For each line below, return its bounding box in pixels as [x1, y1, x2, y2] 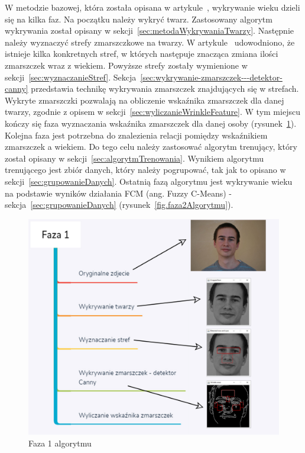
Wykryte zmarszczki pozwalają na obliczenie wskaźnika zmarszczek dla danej [5, 94, 284, 106]
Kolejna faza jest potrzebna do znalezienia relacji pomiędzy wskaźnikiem [5, 128, 268, 141]
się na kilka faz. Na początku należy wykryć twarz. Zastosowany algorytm [5, 12, 272, 25]
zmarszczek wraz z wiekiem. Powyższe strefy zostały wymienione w [5, 59, 248, 71]
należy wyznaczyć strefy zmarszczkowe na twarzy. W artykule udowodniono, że [5, 36, 295, 48]
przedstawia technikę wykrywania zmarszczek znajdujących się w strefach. [31, 82, 299, 95]
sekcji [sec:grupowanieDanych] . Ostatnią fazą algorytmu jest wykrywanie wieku [5, 175, 293, 187]
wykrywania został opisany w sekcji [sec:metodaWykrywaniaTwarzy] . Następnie [5, 24, 294, 37]
